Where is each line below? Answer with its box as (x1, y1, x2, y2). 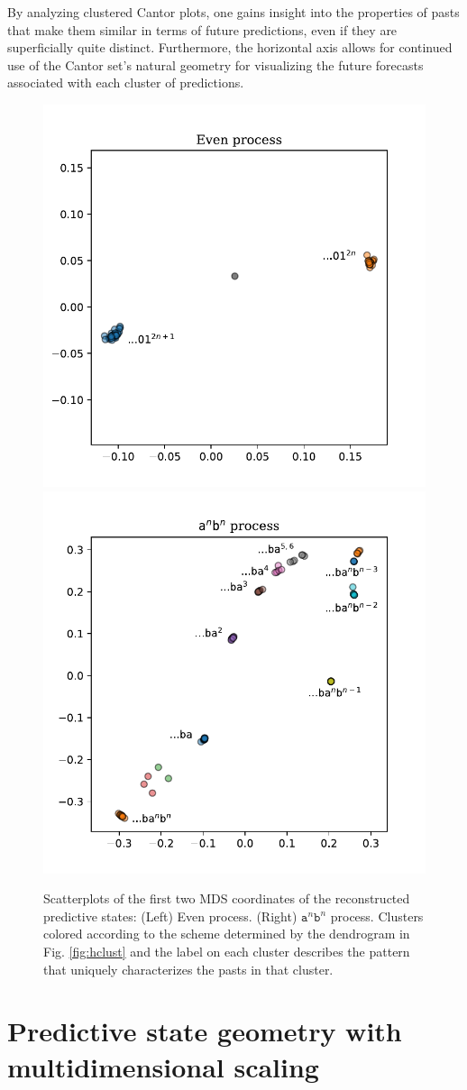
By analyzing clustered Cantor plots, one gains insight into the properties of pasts (7, 3, 460, 21)
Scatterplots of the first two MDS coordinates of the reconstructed (43, 889, 410, 908)
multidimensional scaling (7, 1048, 319, 1085)
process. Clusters (330, 906, 424, 925)
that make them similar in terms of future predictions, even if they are (7, 20, 398, 39)
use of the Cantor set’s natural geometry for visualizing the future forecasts (7, 55, 424, 74)
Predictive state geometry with (7, 1012, 402, 1049)
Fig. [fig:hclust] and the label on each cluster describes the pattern (43, 941, 410, 960)
